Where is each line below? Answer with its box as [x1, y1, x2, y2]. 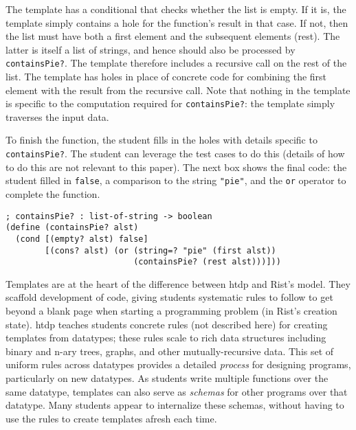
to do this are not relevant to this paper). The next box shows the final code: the [5, 159, 347, 174]
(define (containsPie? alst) [5, 223, 139, 233]
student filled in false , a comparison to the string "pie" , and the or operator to [5, 173, 346, 188]
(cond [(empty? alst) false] [15, 234, 148, 244]
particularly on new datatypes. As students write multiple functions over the [5, 371, 329, 385]
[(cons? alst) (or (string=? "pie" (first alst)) [45, 245, 276, 256]
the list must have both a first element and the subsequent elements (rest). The [5, 29, 340, 43]
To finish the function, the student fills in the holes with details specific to [5, 133, 318, 147]
